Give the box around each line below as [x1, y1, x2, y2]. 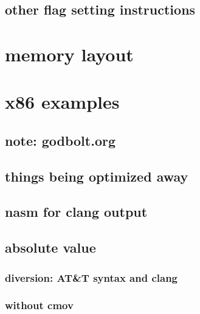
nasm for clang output [5, 202, 148, 221]
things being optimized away [5, 166, 188, 185]
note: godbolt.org [5, 131, 116, 149]
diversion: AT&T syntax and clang [5, 270, 178, 285]
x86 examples [5, 89, 120, 114]
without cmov [5, 298, 74, 313]
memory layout [5, 41, 134, 66]
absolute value [5, 238, 96, 257]
